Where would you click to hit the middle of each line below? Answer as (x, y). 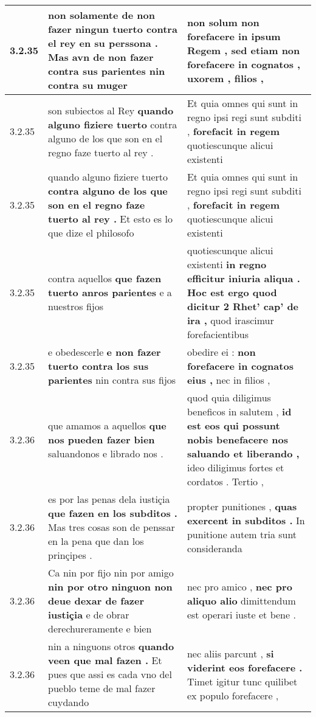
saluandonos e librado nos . (106, 453)
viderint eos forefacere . (245, 667)
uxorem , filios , (225, 78)
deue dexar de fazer (96, 601)
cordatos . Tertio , (225, 481)
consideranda (215, 548)
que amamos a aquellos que (107, 425)
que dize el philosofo (91, 233)
